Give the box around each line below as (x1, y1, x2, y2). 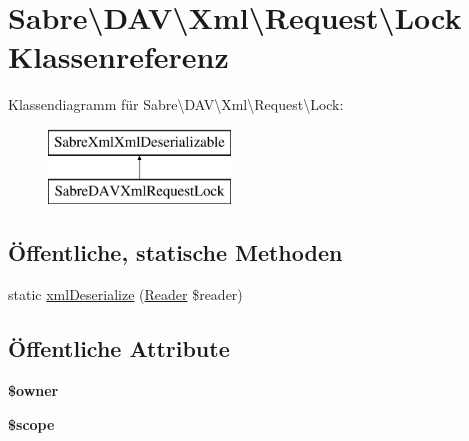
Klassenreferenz (8, 36, 229, 77)
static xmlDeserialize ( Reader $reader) (8, 284, 243, 305)
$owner (8, 380, 59, 401)
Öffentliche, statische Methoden (8, 237, 343, 268)
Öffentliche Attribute (8, 333, 230, 364)
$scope (8, 413, 55, 434)
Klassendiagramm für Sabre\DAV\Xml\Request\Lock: (8, 94, 344, 115)
